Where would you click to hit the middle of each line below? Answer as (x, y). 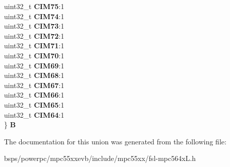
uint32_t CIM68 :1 (34, 75)
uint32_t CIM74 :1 (34, 16)
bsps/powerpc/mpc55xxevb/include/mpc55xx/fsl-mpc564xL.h (100, 158)
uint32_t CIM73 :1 (34, 26)
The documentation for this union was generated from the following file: (115, 141)
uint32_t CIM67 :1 (34, 85)
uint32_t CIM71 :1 (34, 46)
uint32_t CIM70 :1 (34, 55)
